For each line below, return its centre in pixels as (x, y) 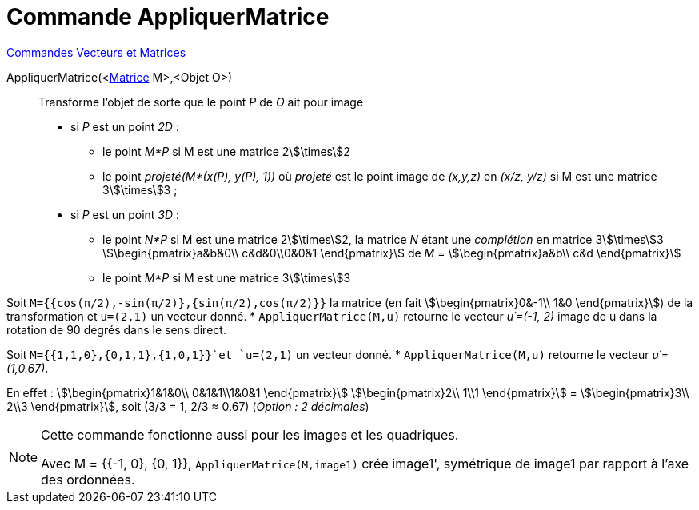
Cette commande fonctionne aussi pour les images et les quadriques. (250, 434)
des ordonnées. (88, 479)
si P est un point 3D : (125, 214)
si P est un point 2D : (125, 126)
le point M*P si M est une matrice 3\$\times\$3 (227, 277)
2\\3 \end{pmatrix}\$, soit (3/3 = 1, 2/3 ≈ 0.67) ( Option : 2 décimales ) (188, 406)
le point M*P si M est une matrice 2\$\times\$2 (226, 151)
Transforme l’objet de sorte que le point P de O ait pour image (201, 102)
